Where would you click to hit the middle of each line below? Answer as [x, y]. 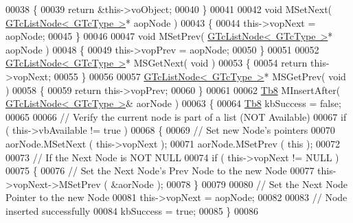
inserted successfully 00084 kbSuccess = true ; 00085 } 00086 [132, 210]
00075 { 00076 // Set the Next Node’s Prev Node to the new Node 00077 [160, 171]
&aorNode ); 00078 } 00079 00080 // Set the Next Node [229, 184]
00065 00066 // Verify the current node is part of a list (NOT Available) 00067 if [176, 116]
